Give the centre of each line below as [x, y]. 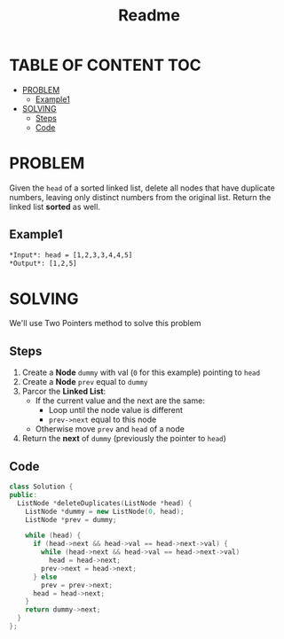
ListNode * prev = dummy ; [71, 519]
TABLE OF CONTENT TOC [105, 65]
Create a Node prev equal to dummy [85, 382]
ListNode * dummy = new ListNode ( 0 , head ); [105, 511]
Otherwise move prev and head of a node [110, 429]
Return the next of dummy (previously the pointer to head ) [124, 439]
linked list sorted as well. [55, 207]
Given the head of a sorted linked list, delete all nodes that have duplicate [142, 188]
